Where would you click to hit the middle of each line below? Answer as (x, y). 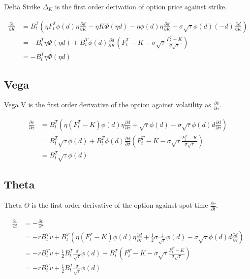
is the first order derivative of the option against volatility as (120, 105)
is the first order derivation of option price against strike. (141, 6)
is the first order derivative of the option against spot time (120, 205)
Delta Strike (22, 6)
